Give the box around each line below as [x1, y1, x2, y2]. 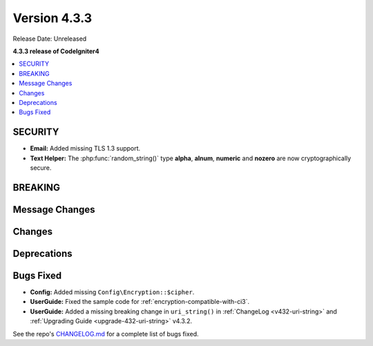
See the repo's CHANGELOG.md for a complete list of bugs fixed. [12, 329, 200, 338]
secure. [30, 163, 52, 172]
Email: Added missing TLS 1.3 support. [30, 144, 141, 153]
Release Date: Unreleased [12, 35, 87, 43]
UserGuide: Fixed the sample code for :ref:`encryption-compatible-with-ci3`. [30, 298, 250, 306]
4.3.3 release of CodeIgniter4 [12, 47, 99, 55]
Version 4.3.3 [12, 10, 93, 26]
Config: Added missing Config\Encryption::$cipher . [30, 287, 195, 296]
